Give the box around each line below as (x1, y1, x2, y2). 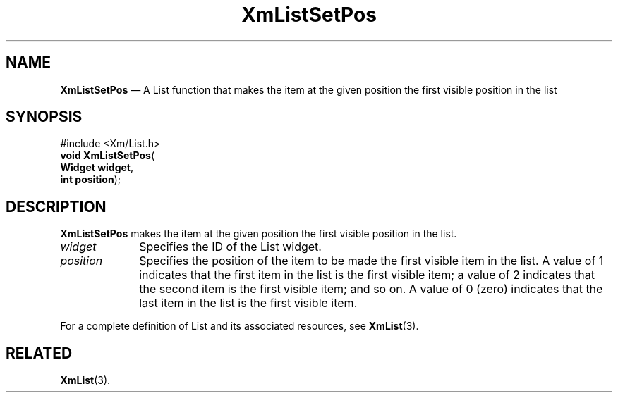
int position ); (60, 173, 121, 186)
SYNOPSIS (6, 108, 83, 126)
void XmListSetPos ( (60, 149, 155, 162)
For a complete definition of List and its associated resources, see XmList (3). (60, 320, 419, 332)
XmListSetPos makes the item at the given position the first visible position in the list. (60, 228, 457, 240)
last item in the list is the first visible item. (139, 296, 358, 311)
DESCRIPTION (6, 197, 107, 216)
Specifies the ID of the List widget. (139, 240, 322, 254)
